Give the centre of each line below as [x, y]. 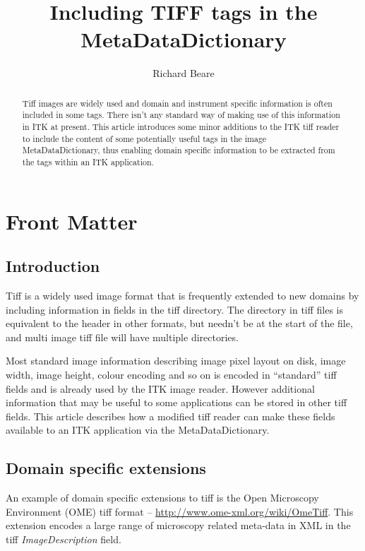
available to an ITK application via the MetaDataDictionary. [138, 430]
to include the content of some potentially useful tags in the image [144, 138]
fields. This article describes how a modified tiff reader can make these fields [170, 416]
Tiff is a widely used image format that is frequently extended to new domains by [182, 296]
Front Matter [72, 221]
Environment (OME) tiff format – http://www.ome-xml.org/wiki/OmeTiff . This [180, 511]
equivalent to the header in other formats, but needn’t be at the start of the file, [179, 323]
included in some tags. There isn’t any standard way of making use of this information [181, 115]
